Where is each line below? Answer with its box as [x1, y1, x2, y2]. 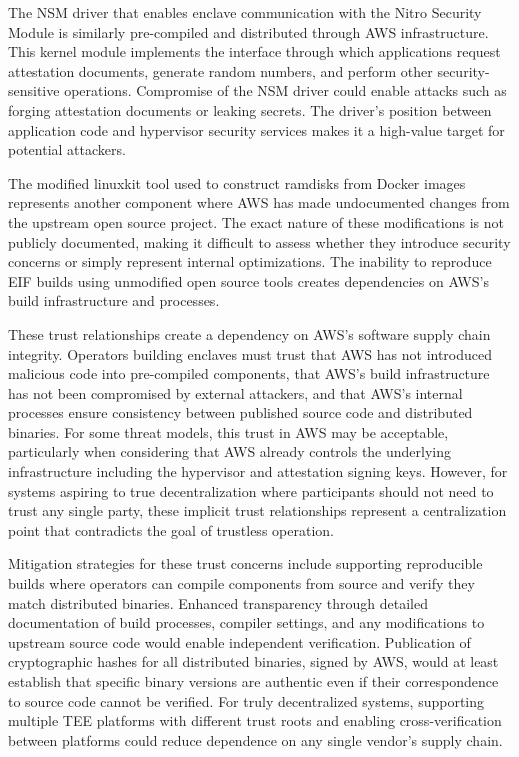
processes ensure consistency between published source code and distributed [8, 402, 473, 423]
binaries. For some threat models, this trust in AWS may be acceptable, [8, 421, 449, 442]
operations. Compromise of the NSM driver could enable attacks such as [64, 80, 507, 101]
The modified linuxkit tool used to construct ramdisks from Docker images [8, 172, 466, 193]
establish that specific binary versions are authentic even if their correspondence [8, 671, 499, 691]
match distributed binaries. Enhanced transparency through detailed [8, 592, 428, 613]
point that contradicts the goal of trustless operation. [8, 519, 334, 540]
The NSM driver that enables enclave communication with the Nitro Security [8, 2, 482, 22]
